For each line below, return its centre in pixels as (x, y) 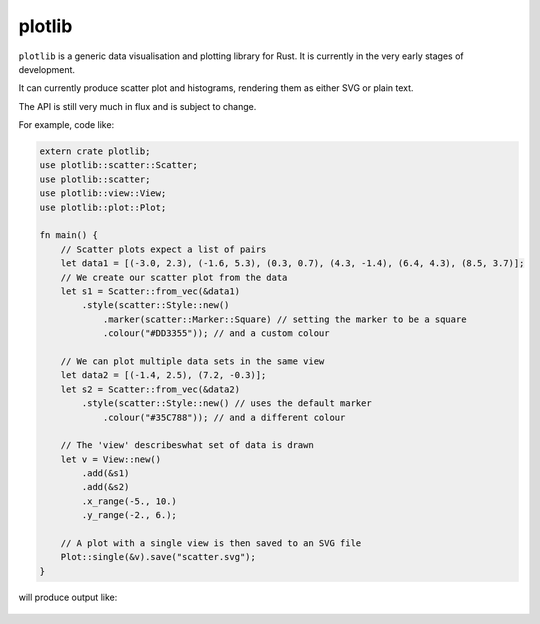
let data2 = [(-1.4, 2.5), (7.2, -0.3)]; (163, 375)
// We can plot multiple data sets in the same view (192, 361)
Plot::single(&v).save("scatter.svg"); (158, 557)
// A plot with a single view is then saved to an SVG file (211, 543)
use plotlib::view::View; (103, 193)
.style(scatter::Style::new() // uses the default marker (226, 403)
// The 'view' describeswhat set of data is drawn (187, 445)
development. (46, 69)
